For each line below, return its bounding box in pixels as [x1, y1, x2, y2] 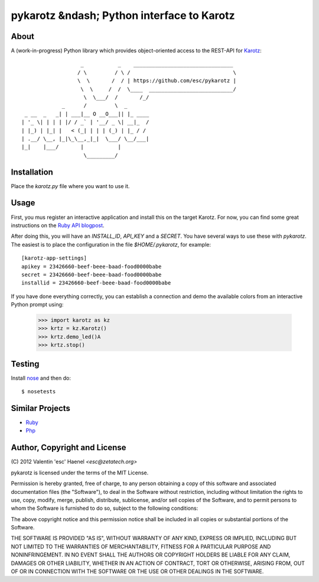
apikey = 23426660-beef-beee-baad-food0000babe [21, 263, 162, 270]
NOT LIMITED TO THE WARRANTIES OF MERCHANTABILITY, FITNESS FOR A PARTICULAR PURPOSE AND [11, 543, 271, 550]
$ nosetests [21, 388, 56, 395]
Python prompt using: [11, 301, 64, 308]
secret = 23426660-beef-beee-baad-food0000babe [21, 271, 162, 278]
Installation [11, 167, 53, 177]
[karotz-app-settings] [21, 255, 87, 261]
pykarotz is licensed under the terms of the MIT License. [11, 469, 149, 476]
